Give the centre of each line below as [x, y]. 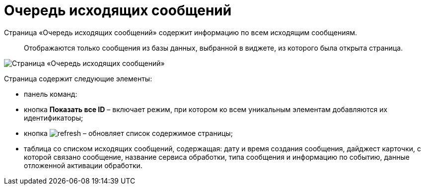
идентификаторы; [54, 118]
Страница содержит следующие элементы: [78, 78]
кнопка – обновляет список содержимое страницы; [128, 133]
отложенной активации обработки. [83, 165]
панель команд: [51, 94]
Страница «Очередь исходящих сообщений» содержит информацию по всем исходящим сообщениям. [181, 32]
